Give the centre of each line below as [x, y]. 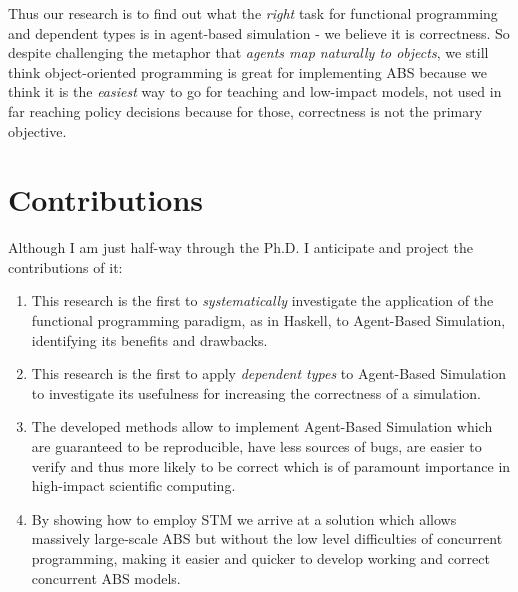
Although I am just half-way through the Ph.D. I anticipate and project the [240, 247]
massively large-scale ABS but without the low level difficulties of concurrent [267, 538]
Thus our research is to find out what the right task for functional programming [253, 13]
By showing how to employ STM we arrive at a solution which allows [244, 518]
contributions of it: [65, 266]
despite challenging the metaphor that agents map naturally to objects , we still [248, 52]
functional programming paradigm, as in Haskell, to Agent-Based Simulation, [268, 320]
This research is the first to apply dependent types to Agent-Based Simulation [269, 373]
